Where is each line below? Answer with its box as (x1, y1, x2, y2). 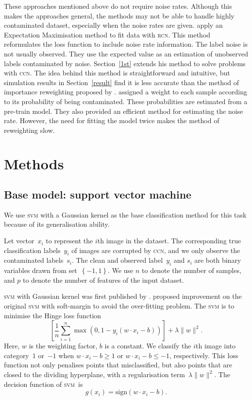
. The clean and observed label (71, 255, 163, 265)
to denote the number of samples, (142, 265, 241, 275)
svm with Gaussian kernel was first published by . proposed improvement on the (4, 291, 242, 301)
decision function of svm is (4, 379, 83, 389)
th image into (196, 341, 236, 351)
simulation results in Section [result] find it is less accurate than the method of (4, 77, 239, 87)
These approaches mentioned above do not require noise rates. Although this (4, 1, 232, 11)
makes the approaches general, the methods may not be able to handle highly (4, 10, 235, 20)
